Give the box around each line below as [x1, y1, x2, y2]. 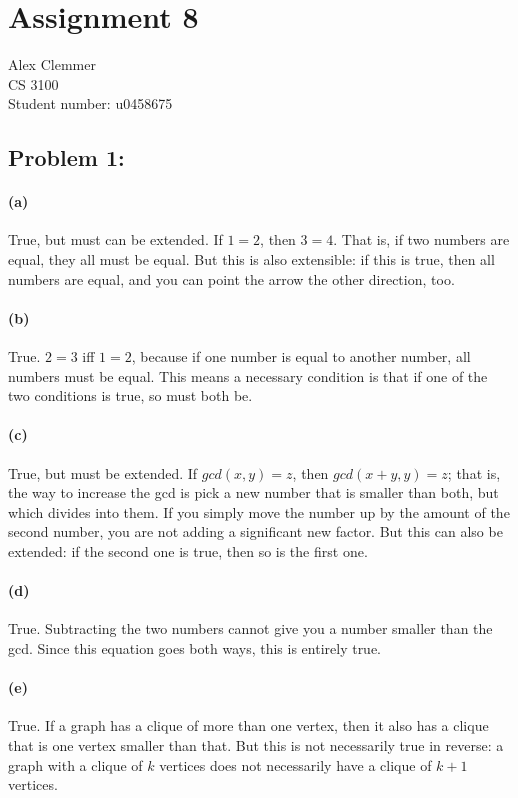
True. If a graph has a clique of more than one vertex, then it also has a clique [8, 715, 489, 736]
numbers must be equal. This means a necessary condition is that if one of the [8, 365, 488, 386]
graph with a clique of [8, 754, 143, 775]
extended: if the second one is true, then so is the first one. [8, 541, 368, 562]
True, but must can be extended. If [8, 229, 223, 250]
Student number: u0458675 [8, 93, 173, 114]
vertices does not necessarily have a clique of [159, 754, 432, 775]
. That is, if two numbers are [333, 229, 510, 250]
